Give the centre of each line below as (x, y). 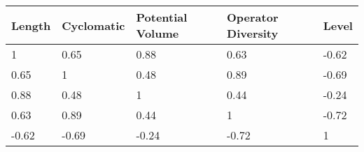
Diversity (253, 33)
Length (31, 25)
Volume (157, 33)
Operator (253, 17)
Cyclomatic (93, 25)
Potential (162, 17)
